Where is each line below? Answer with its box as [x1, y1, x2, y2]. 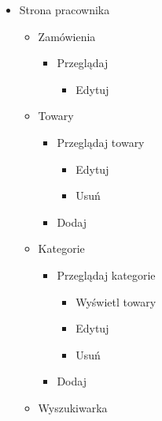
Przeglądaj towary [57, 133, 145, 150]
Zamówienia [38, 28, 96, 44]
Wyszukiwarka [38, 399, 108, 415]
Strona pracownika [19, 2, 110, 17]
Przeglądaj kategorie [57, 266, 156, 283]
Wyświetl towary [75, 293, 156, 310]
